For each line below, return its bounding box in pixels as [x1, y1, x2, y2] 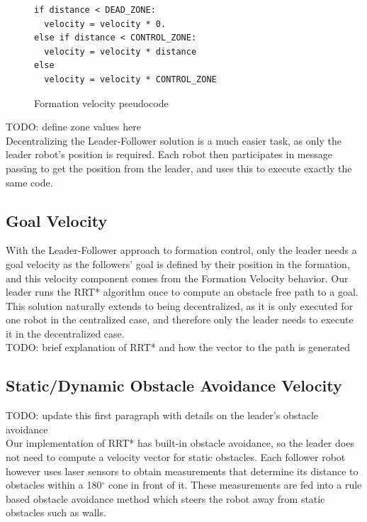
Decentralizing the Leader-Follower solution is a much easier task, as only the [6, 133, 341, 148]
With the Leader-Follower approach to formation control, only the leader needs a [6, 243, 357, 257]
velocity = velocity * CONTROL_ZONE [44, 74, 217, 84]
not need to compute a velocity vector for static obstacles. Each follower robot [6, 450, 346, 465]
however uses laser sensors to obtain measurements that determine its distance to [6, 463, 358, 478]
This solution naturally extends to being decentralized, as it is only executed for [6, 298, 354, 313]
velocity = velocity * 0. [44, 18, 166, 29]
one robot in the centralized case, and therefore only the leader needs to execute [6, 312, 354, 327]
